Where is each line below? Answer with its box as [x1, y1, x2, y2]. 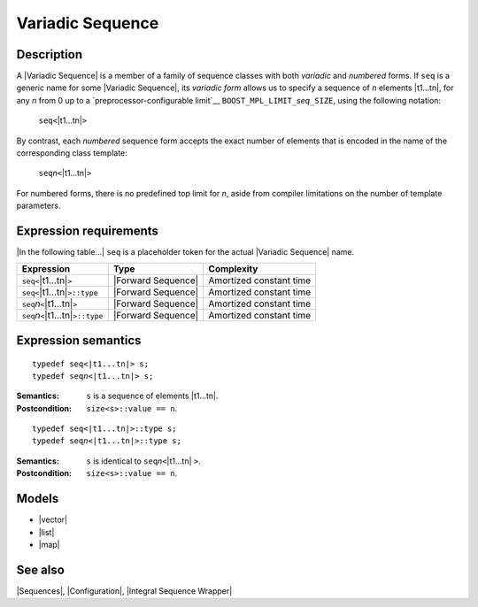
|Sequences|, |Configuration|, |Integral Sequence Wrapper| [16, 585, 233, 596]
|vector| [38, 514, 68, 526]
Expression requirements [16, 224, 159, 238]
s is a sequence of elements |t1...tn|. [86, 390, 219, 402]
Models [16, 491, 59, 506]
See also [16, 562, 66, 577]
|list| [38, 526, 55, 537]
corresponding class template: [16, 148, 127, 158]
